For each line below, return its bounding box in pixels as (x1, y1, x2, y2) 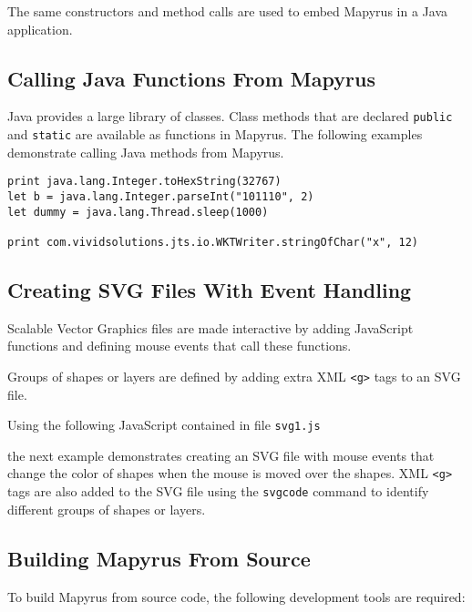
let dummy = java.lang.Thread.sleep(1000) (7, 205, 269, 219)
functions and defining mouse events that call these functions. (7, 336, 352, 355)
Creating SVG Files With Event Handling (7, 275, 412, 303)
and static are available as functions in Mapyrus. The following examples (7, 125, 423, 144)
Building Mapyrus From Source (7, 544, 311, 572)
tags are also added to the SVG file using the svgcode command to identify (7, 482, 429, 501)
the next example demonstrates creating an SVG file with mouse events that (7, 445, 435, 464)
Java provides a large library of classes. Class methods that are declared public (7, 107, 453, 126)
